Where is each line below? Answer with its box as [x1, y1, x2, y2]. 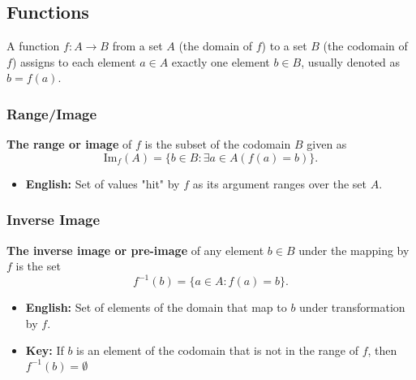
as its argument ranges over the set [192, 175, 367, 192]
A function [6, 37, 60, 54]
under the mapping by [298, 241, 410, 258]
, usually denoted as [301, 53, 401, 70]
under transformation [299, 299, 405, 316]
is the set [15, 257, 61, 274]
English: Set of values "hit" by [25, 175, 180, 192]
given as [307, 136, 347, 153]
